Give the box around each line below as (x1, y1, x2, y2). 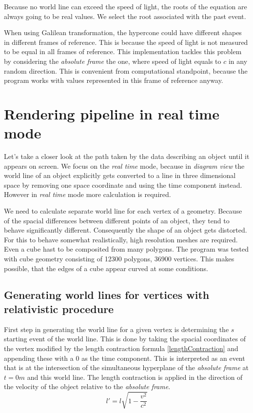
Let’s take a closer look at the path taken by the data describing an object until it (4, 151, 250, 161)
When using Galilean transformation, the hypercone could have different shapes (4, 27, 242, 38)
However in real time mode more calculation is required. (4, 189, 171, 199)
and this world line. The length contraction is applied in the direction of (27, 372, 243, 382)
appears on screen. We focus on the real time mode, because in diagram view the (4, 160, 245, 171)
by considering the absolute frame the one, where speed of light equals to (4, 56, 221, 66)
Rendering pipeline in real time (4, 103, 219, 123)
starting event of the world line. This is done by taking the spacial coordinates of (4, 334, 246, 344)
